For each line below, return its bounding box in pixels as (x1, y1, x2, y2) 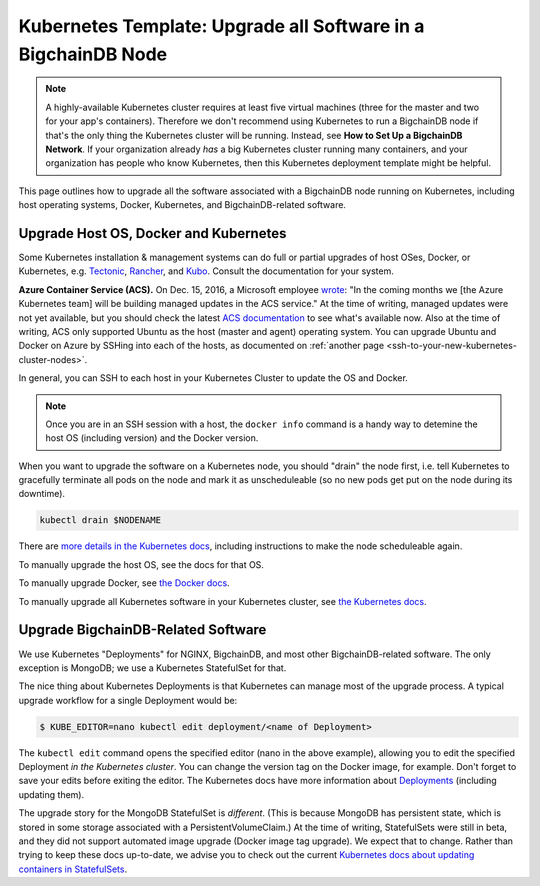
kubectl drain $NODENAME (39, 515, 162, 526)
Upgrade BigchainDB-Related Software (18, 621, 267, 639)
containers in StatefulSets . (18, 863, 128, 875)
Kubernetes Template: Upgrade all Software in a (18, 15, 425, 37)
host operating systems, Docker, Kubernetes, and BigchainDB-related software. (18, 199, 347, 211)
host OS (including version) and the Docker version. (45, 432, 259, 444)
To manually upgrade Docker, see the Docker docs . (18, 577, 230, 589)
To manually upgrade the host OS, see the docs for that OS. (18, 558, 265, 570)
